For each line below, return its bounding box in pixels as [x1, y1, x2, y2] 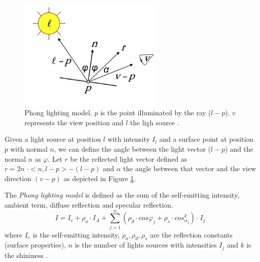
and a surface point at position [159, 134, 254, 144]
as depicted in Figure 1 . [63, 173, 136, 183]
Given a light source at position [4, 134, 101, 144]
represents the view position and [24, 117, 124, 127]
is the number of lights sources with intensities [74, 240, 217, 250]
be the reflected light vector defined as [70, 153, 187, 164]
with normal [10, 143, 48, 154]
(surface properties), [4, 240, 66, 250]
